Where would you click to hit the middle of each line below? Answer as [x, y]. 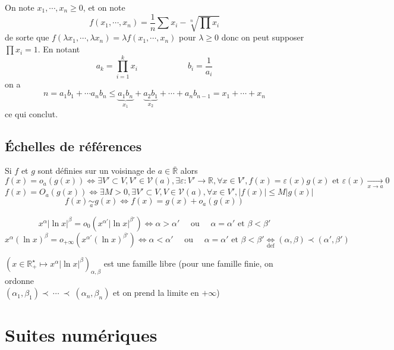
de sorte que [27, 37]
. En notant [59, 49]
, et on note [104, 7]
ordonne [20, 281]
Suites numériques [81, 335]
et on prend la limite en [156, 293]
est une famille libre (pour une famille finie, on [188, 263]
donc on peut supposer [263, 37]
